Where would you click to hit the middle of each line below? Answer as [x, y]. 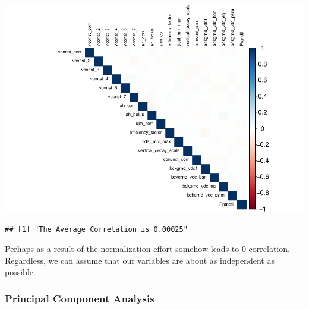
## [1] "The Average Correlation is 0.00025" [96, 229]
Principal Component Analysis [80, 298]
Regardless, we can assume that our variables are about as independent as [140, 260]
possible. [20, 272]
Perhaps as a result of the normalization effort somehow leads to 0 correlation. [147, 249]
